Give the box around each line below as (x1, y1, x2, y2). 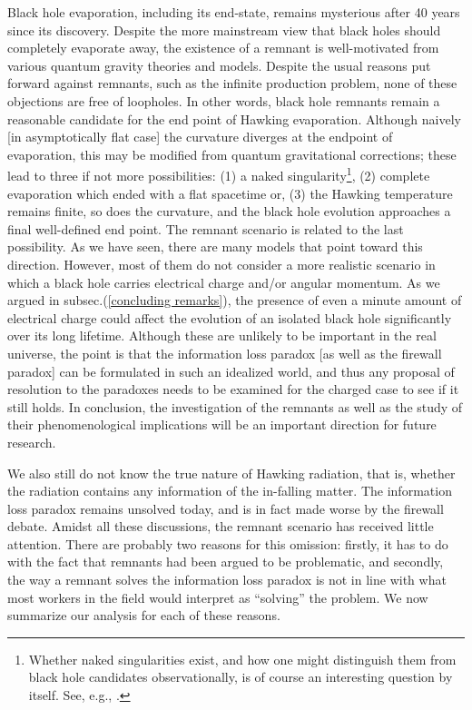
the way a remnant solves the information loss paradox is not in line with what (7, 570, 447, 589)
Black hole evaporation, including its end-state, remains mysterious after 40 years (7, 3, 460, 21)
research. (7, 432, 56, 451)
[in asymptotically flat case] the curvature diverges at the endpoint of (7, 127, 393, 146)
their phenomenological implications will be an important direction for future (7, 415, 437, 434)
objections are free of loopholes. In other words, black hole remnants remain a (7, 91, 440, 110)
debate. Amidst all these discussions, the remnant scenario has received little (7, 517, 434, 536)
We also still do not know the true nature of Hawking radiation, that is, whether (7, 463, 456, 482)
